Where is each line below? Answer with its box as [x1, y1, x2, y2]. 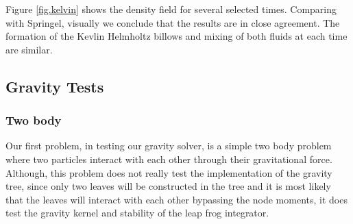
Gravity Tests [5, 75, 104, 97]
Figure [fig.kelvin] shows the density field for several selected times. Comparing [5, 2, 337, 16]
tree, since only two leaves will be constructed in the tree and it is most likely [5, 179, 331, 193]
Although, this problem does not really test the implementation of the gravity [5, 165, 332, 179]
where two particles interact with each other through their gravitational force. [5, 151, 332, 166]
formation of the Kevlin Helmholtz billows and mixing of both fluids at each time [5, 29, 348, 43]
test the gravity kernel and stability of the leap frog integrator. [5, 206, 269, 220]
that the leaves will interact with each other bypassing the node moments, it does [5, 192, 348, 206]
